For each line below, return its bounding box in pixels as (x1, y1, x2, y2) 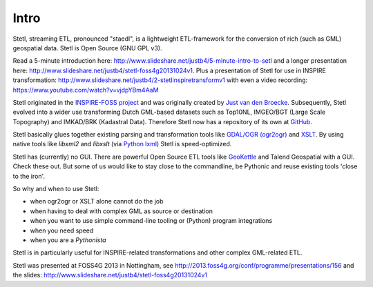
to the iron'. (12, 172, 45, 180)
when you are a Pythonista (30, 235, 106, 244)
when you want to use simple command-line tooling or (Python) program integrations (30, 217, 273, 225)
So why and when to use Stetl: (12, 185, 99, 193)
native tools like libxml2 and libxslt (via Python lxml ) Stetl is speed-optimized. (12, 140, 232, 148)
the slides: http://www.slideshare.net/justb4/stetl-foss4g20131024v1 (12, 271, 207, 279)
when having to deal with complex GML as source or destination (30, 207, 213, 215)
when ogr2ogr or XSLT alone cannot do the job (30, 197, 164, 206)
